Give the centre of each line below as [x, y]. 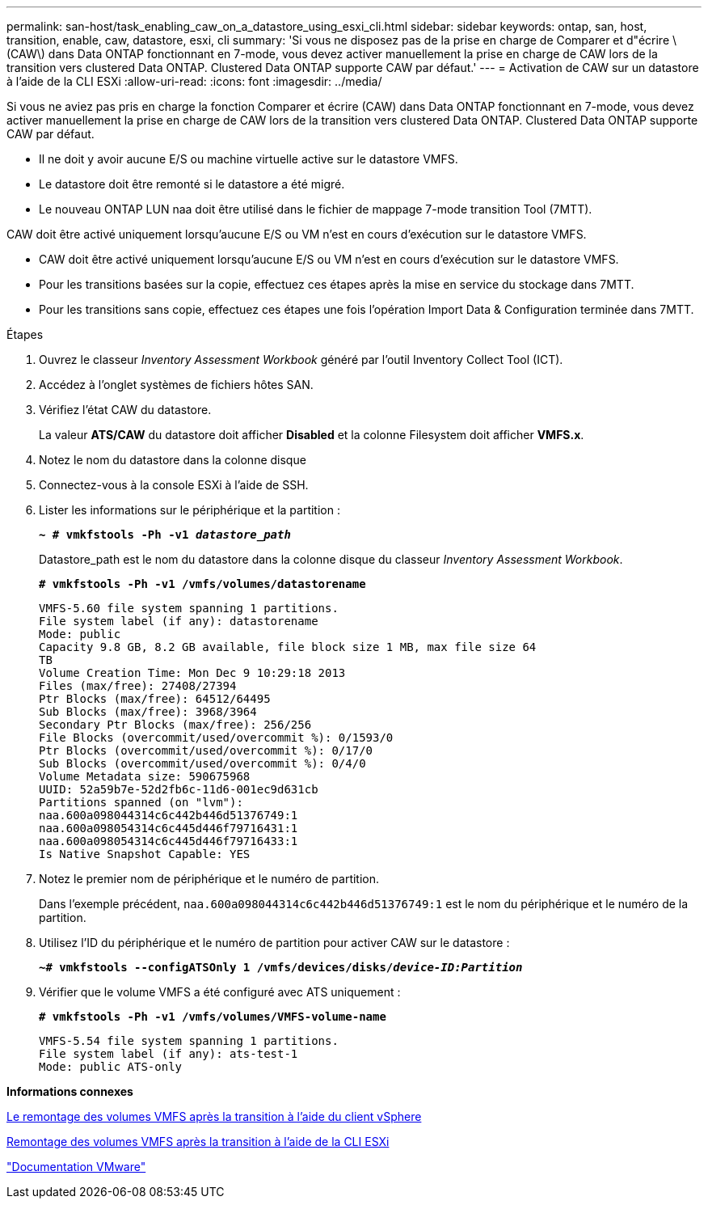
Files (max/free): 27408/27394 [138, 686]
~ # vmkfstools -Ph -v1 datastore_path [165, 535]
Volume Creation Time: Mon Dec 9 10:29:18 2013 [192, 673]
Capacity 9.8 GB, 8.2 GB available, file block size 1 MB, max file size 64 [288, 647]
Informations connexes [70, 1091]
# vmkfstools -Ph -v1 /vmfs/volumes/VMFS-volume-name [213, 1017]
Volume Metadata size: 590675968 [145, 776]
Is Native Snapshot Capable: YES [145, 854]
